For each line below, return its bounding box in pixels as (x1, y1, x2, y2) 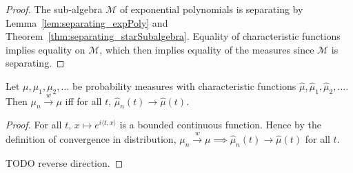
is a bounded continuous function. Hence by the (119, 117, 321, 132)
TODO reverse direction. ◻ (6, 155, 123, 170)
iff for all (65, 93, 102, 108)
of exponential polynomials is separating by (119, 2, 303, 16)
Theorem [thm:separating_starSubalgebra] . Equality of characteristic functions (6, 29, 341, 43)
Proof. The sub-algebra (6, 2, 103, 16)
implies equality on (6, 42, 85, 56)
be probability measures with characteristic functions (72, 78, 296, 93)
